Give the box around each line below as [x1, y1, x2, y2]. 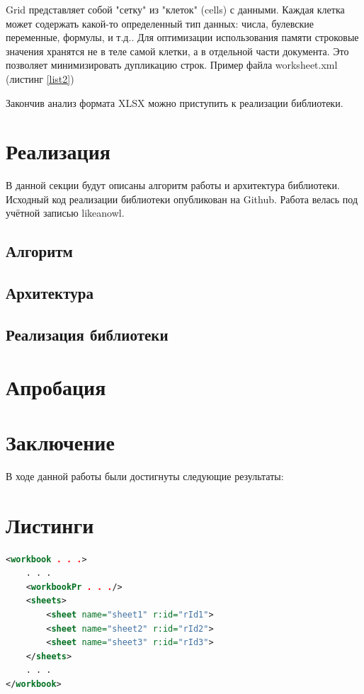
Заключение [6, 427, 115, 456]
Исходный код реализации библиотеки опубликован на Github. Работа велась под [6, 191, 358, 206]
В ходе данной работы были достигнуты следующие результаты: [6, 468, 284, 483]
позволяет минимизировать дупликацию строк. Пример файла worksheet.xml [6, 57, 338, 72]
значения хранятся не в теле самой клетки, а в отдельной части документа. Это [6, 43, 349, 58]
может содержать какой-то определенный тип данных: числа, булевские [6, 16, 314, 30]
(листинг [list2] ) [6, 71, 74, 86]
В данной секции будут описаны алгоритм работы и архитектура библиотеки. [6, 178, 340, 193]
